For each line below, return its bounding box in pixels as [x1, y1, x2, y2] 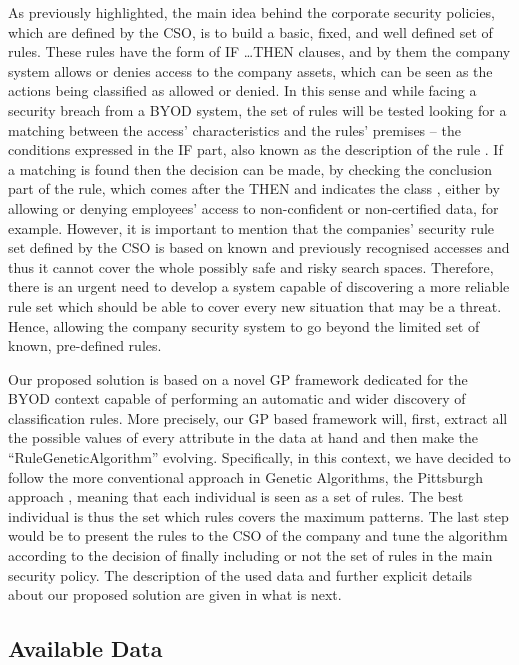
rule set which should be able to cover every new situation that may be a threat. [8, 295, 502, 316]
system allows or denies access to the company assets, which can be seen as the [8, 60, 493, 81]
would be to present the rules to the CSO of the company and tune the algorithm [8, 525, 508, 546]
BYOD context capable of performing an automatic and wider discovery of [8, 388, 466, 409]
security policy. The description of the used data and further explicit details [8, 564, 473, 585]
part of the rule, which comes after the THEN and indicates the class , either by [8, 178, 500, 199]
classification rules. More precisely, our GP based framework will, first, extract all [8, 407, 508, 428]
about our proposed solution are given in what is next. [8, 584, 342, 605]
